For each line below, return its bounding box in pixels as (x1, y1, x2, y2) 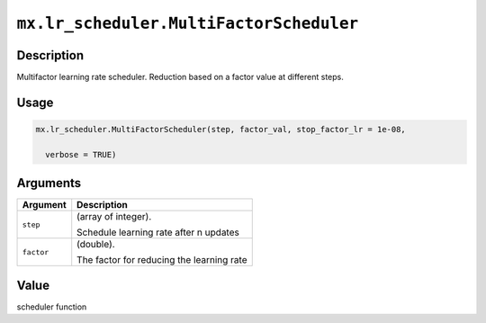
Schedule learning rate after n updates (76, 226, 240, 238)
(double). (76, 238, 116, 251)
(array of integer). (76, 211, 152, 223)
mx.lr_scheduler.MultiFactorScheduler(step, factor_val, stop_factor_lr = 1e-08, (35, 124, 407, 135)
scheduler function (16, 301, 87, 312)
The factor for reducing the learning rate (76, 254, 247, 266)
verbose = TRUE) (45, 149, 117, 159)
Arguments (16, 175, 82, 191)
